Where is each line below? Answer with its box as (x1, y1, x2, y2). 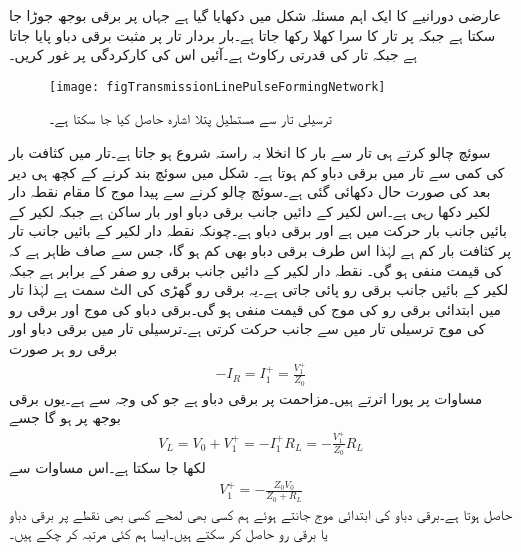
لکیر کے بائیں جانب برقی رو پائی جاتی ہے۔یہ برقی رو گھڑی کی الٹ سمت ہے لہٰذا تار (9, 279, 509, 300)
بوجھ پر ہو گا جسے (9, 407, 121, 428)
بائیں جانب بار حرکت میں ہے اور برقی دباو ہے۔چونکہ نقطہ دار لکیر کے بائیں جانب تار (9, 220, 507, 241)
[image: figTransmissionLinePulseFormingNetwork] (49, 79, 386, 94)
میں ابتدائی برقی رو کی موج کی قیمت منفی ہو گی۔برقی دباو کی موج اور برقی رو (9, 298, 502, 319)
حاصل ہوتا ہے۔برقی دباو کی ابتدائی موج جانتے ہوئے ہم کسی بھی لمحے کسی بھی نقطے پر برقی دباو (9, 503, 513, 524)
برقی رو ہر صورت (9, 337, 118, 358)
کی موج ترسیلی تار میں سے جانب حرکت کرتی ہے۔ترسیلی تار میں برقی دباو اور (9, 318, 486, 339)
